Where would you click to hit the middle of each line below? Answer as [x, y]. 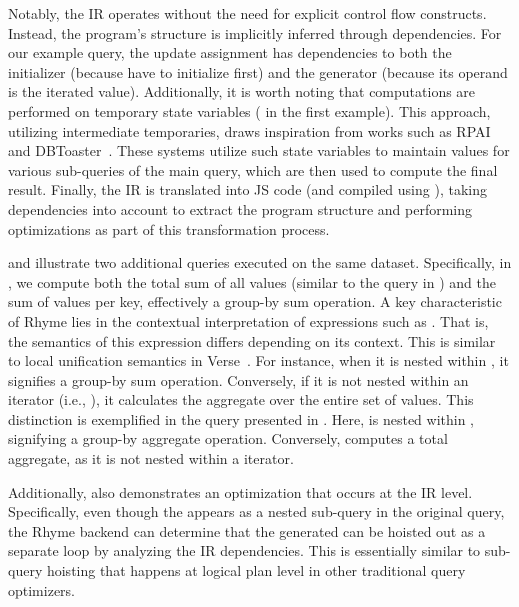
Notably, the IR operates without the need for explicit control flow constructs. [247, 13]
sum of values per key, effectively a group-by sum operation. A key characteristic [255, 301]
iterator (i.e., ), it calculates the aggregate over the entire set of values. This [241, 399]
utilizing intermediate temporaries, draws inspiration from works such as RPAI [249, 130]
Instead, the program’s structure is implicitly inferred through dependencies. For [255, 32]
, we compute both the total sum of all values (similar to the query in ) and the [252, 281]
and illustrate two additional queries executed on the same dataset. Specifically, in [260, 262]
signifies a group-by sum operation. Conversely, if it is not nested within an [238, 379]
